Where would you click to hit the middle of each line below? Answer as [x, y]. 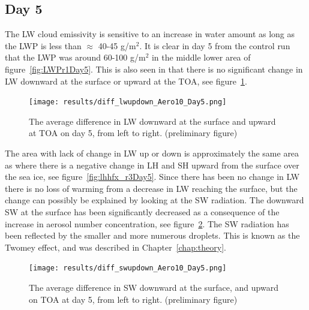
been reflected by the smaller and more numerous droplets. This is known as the [152, 235]
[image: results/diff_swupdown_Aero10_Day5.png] [128, 268]
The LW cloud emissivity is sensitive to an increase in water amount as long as [150, 34]
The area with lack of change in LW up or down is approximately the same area [152, 153]
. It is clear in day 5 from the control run [215, 45]
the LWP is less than [43, 45]
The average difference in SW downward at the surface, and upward [154, 288]
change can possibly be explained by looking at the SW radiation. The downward [154, 200]
